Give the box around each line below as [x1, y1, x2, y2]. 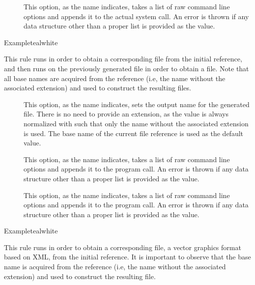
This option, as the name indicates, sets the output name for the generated [24, 99, 250, 109]
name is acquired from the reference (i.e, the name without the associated [4, 261, 226, 272]
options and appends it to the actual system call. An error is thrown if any [24, 11, 249, 21]
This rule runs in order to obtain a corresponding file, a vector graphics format [4, 242, 241, 252]
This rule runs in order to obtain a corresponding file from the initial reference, [4, 54, 242, 64]
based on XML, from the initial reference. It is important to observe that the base [4, 252, 251, 262]
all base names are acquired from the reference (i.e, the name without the [4, 73, 226, 83]
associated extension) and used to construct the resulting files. [4, 83, 191, 93]
